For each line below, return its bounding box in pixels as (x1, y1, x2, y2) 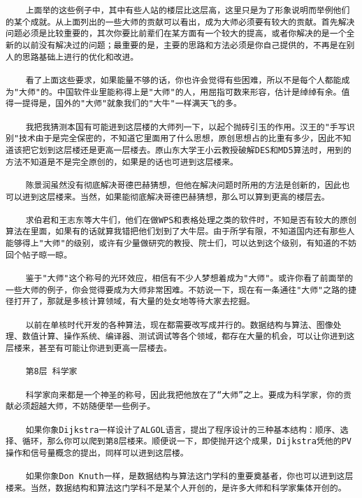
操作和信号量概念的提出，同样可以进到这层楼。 (6, 448, 189, 458)
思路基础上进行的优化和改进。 (22, 52, 139, 62)
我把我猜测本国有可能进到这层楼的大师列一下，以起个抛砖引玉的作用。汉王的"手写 (25, 122, 347, 132)
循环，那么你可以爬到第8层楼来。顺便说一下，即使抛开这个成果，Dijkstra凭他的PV (22, 436, 352, 447)
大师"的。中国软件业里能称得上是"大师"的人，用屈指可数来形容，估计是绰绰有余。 (19, 87, 342, 97)
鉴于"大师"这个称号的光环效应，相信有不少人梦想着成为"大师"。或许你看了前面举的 (25, 273, 354, 284)
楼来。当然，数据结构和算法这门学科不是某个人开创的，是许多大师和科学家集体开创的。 (6, 483, 347, 493)
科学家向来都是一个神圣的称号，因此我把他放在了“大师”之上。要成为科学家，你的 (25, 390, 343, 400)
